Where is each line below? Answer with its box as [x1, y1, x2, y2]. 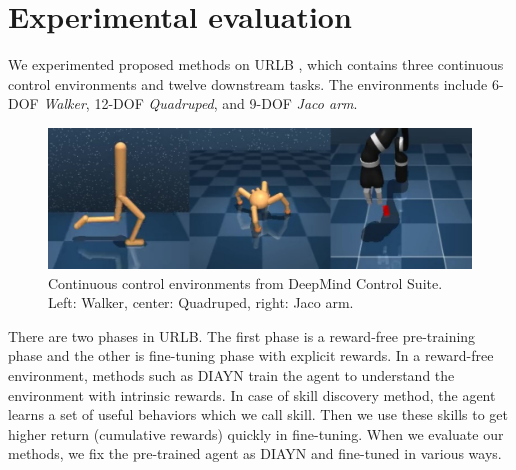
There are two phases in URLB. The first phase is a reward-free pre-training [8, 325, 476, 346]
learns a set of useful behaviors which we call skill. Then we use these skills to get [8, 404, 509, 425]
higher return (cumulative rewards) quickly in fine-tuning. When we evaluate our [8, 423, 504, 444]
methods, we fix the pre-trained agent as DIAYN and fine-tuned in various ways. [8, 443, 502, 464]
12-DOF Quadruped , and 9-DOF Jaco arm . [94, 93, 358, 114]
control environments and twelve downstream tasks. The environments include [8, 73, 488, 94]
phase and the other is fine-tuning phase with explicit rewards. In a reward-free [8, 345, 494, 366]
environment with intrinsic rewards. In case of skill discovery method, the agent [8, 384, 496, 405]
